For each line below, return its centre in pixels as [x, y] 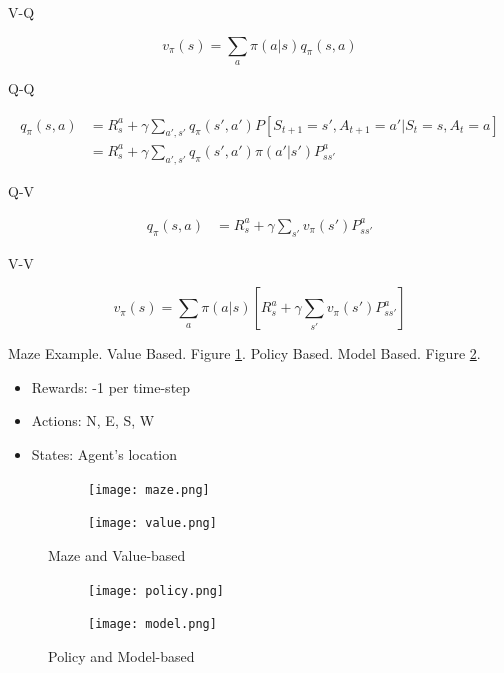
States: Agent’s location [104, 454]
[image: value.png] [152, 523]
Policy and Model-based [121, 655]
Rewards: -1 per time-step [111, 386]
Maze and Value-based [117, 554]
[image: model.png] [152, 624]
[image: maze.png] [149, 489]
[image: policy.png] [156, 590]
